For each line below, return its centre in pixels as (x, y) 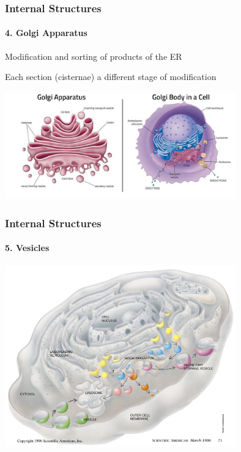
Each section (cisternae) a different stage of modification (111, 77)
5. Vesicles (27, 248)
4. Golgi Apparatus (46, 33)
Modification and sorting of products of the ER (94, 56)
